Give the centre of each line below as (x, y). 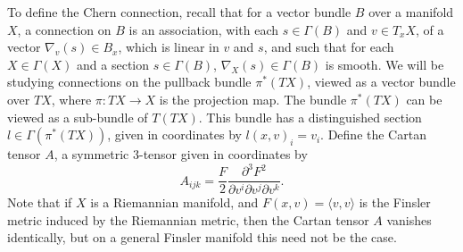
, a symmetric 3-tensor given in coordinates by (181, 154)
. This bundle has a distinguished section (310, 117)
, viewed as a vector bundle (381, 82)
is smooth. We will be (384, 64)
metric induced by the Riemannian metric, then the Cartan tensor (188, 219)
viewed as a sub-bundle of (78, 117)
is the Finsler (395, 202)
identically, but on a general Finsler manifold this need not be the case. (202, 237)
